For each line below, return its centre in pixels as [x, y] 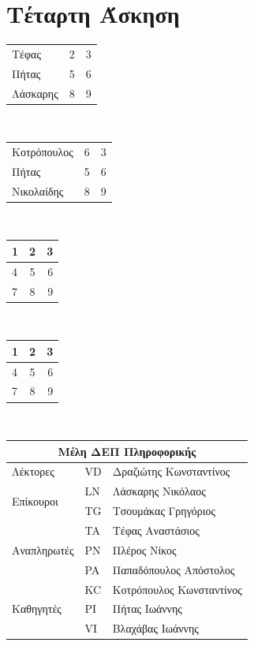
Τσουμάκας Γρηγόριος [164, 511]
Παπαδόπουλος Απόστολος [174, 569]
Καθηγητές [37, 609]
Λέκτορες [33, 471]
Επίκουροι [35, 500]
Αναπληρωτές [43, 549]
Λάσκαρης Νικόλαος [159, 491]
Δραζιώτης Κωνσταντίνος [171, 471]
